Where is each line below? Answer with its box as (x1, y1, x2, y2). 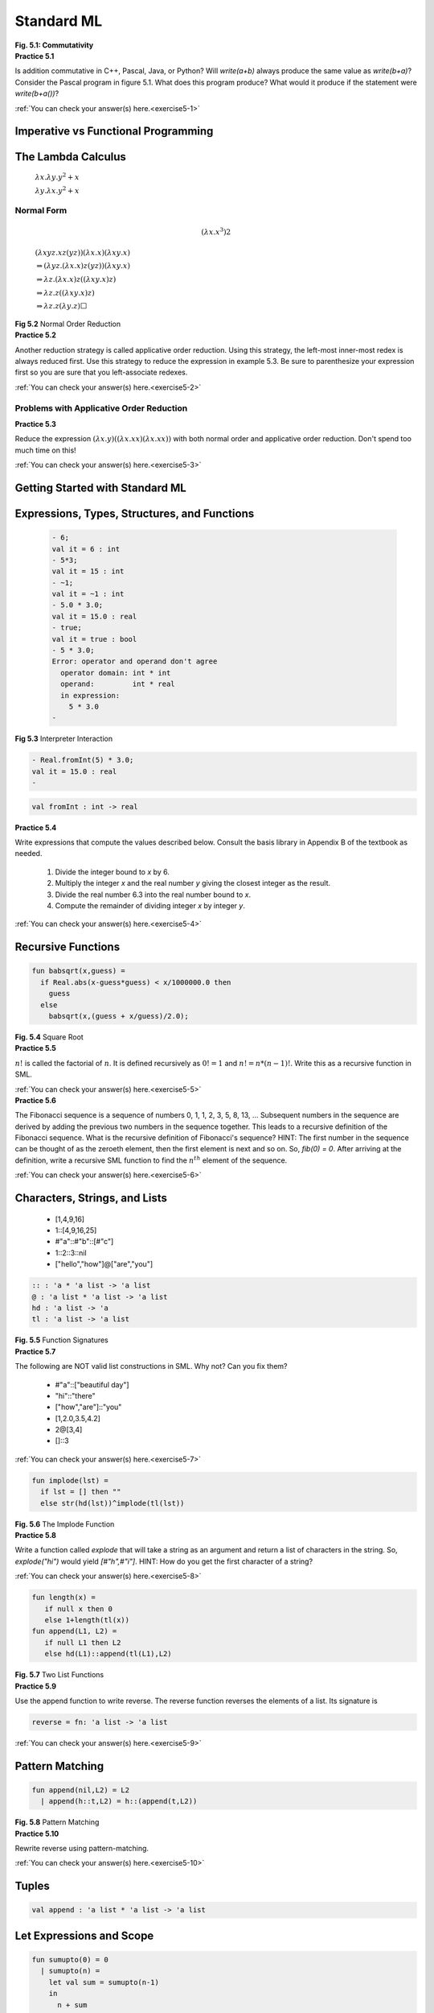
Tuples (14, 1879, 50, 1893)
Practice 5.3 (14, 419, 56, 428)
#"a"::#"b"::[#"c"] (55, 1237, 114, 1246)
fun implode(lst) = (31, 1476, 108, 1485)
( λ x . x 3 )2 (201, 226, 231, 237)
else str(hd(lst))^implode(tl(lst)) (40, 1498, 185, 1507)
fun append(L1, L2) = (31, 1627, 117, 1636)
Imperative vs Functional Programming (14, 125, 214, 138)
